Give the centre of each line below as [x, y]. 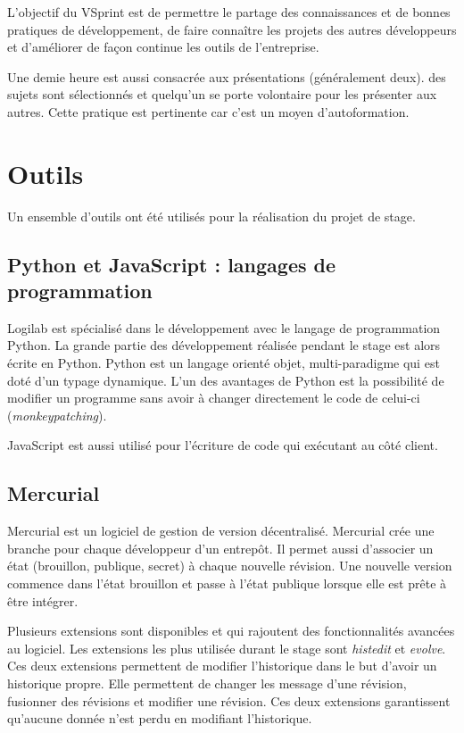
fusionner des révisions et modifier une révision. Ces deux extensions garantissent [229, 700]
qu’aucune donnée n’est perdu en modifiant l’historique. [160, 718]
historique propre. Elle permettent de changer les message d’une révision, [207, 683]
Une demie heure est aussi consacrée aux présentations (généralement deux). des [227, 76]
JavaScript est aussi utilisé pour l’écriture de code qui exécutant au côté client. [223, 445]
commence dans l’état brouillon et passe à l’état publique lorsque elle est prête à [227, 583]
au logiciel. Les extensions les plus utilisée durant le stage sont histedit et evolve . [227, 648]
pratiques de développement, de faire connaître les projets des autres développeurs [232, 29]
